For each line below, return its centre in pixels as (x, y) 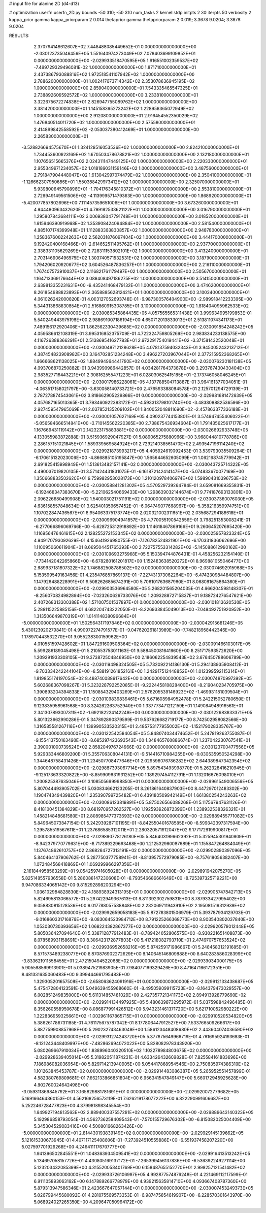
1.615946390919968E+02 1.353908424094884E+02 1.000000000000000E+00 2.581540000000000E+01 (143, 223)
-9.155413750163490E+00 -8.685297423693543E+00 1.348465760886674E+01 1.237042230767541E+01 (142, 740)
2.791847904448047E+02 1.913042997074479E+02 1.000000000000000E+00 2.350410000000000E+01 (142, 175)
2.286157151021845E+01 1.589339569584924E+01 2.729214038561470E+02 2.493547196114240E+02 (139, 444)
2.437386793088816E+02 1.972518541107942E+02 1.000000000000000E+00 (114, 74)
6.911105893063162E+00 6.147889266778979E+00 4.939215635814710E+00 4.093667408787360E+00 (140, 1181)
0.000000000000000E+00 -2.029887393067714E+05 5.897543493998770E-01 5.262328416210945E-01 (142, 768)
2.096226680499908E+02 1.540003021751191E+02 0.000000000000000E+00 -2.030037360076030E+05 (144, 499)
